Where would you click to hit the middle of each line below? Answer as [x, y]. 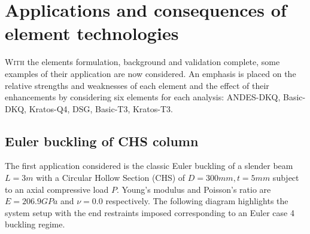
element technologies [92, 33]
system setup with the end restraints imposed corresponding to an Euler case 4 [150, 212]
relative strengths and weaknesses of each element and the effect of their [137, 85]
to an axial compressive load [57, 189]
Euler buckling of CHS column [102, 141]
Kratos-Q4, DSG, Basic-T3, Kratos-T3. [101, 108]
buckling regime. [35, 224]
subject [286, 178]
